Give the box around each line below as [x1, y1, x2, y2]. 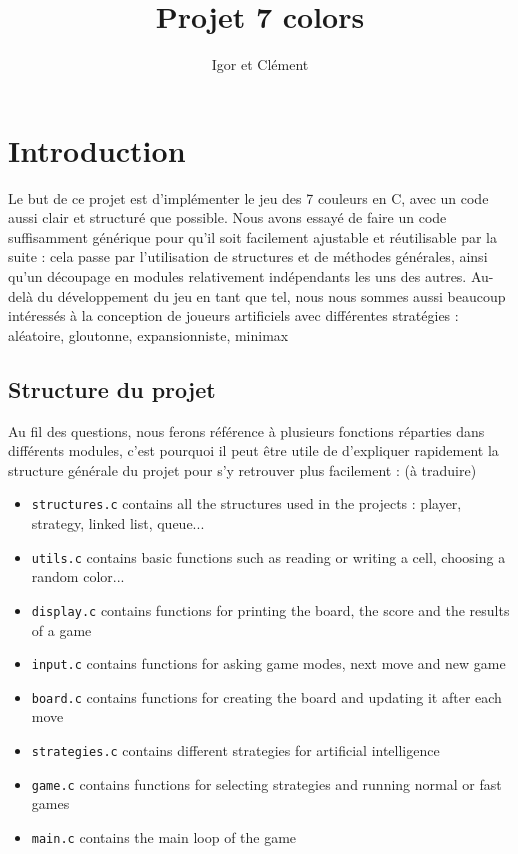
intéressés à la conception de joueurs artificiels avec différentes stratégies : [8, 305, 459, 326]
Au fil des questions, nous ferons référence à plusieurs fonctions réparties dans [8, 420, 485, 441]
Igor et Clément [211, 54, 309, 75]
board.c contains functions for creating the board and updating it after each [31, 686, 502, 707]
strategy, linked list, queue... [31, 513, 205, 534]
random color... [31, 566, 125, 587]
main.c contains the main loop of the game [31, 826, 297, 847]
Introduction [8, 129, 186, 170]
